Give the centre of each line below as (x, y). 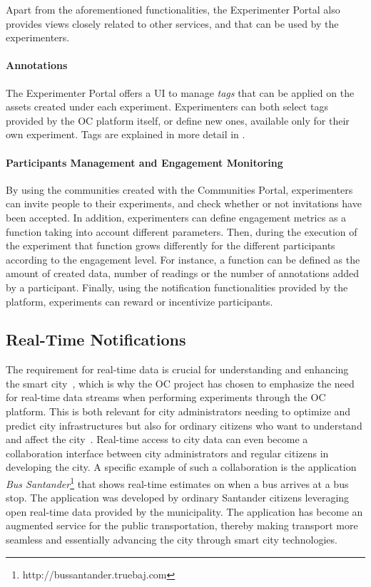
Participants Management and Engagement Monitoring (144, 162)
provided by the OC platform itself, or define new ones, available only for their (178, 120)
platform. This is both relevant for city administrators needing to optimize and (178, 411)
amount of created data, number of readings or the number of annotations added (183, 273)
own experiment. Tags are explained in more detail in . (126, 134)
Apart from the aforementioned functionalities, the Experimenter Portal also (173, 9)
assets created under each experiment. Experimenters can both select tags (167, 107)
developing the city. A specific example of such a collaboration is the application (181, 467)
